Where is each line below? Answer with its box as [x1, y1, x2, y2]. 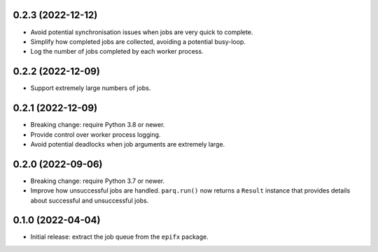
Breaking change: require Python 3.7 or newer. [30, 177, 165, 185]
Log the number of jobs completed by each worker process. [30, 47, 204, 56]
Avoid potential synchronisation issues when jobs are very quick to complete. [30, 28, 253, 36]
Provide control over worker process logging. [30, 130, 161, 139]
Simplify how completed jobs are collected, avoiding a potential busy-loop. [30, 37, 246, 45]
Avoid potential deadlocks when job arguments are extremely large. [30, 140, 225, 148]
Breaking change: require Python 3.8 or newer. [30, 121, 165, 129]
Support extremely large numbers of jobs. [30, 84, 151, 92]
